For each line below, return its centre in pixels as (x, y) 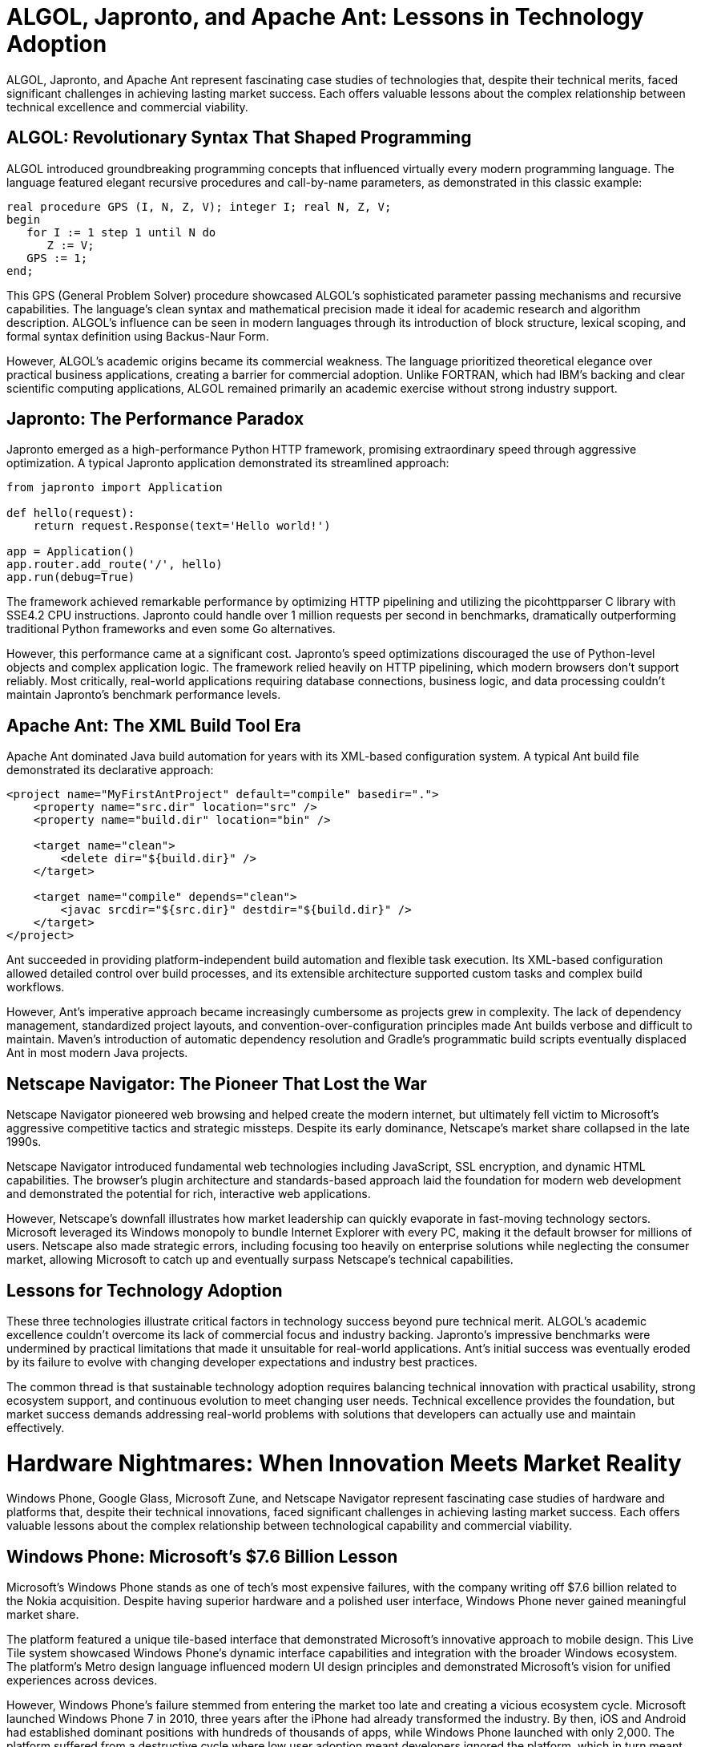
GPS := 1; (57, 258)
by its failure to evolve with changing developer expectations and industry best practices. (242, 1362)
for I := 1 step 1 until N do (121, 232)
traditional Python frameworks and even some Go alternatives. (171, 629)
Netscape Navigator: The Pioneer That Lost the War (217, 1083)
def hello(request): (71, 513)
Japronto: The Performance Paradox (155, 419)
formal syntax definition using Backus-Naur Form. (138, 336)
